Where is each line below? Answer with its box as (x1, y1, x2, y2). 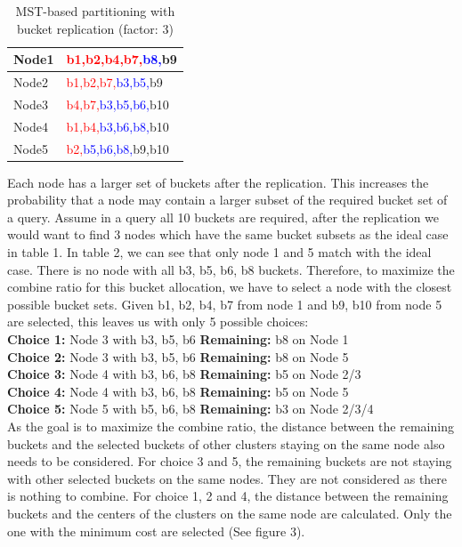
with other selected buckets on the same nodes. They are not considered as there (7, 469, 448, 487)
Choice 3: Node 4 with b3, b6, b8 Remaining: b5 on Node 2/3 (7, 365, 361, 383)
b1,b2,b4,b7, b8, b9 (66, 50, 177, 68)
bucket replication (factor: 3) (16, 19, 174, 37)
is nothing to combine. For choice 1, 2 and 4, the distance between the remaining (7, 487, 449, 505)
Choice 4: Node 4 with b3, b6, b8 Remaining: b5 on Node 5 (7, 382, 349, 400)
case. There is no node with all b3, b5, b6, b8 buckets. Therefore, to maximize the (7, 260, 455, 278)
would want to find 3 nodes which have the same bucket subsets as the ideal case (7, 225, 449, 244)
